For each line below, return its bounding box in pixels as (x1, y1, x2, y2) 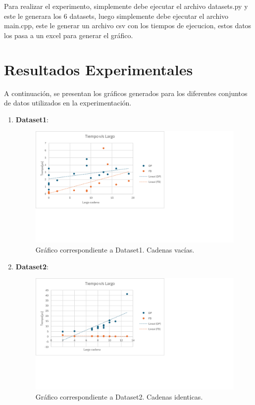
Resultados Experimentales (4, 59, 193, 79)
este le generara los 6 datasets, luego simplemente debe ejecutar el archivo (4, 10, 229, 21)
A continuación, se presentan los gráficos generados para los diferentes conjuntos (4, 88, 248, 98)
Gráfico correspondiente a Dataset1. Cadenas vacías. (35, 244, 195, 254)
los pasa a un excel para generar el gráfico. (4, 30, 133, 40)
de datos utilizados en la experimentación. (4, 98, 132, 108)
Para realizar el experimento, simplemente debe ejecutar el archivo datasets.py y (4, 1, 248, 11)
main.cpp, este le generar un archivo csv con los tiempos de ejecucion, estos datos (4, 20, 252, 31)
